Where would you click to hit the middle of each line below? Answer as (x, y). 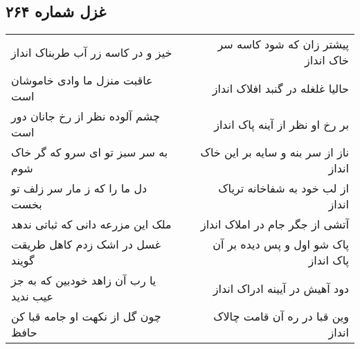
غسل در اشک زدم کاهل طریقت (86, 244)
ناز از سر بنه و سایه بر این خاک (274, 152)
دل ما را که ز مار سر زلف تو (79, 188)
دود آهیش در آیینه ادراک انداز (281, 288)
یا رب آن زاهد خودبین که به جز (84, 280)
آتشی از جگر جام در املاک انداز (274, 224)
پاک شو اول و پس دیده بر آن (281, 244)
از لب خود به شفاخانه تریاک (283, 188)
